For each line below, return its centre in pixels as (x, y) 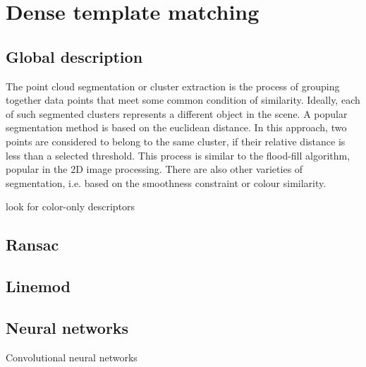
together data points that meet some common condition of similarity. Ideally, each (183, 100)
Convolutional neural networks (72, 357)
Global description (74, 56)
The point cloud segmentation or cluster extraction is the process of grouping (173, 86)
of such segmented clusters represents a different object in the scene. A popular (177, 113)
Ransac (32, 245)
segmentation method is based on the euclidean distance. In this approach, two (176, 127)
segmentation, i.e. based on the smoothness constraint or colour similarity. (166, 182)
